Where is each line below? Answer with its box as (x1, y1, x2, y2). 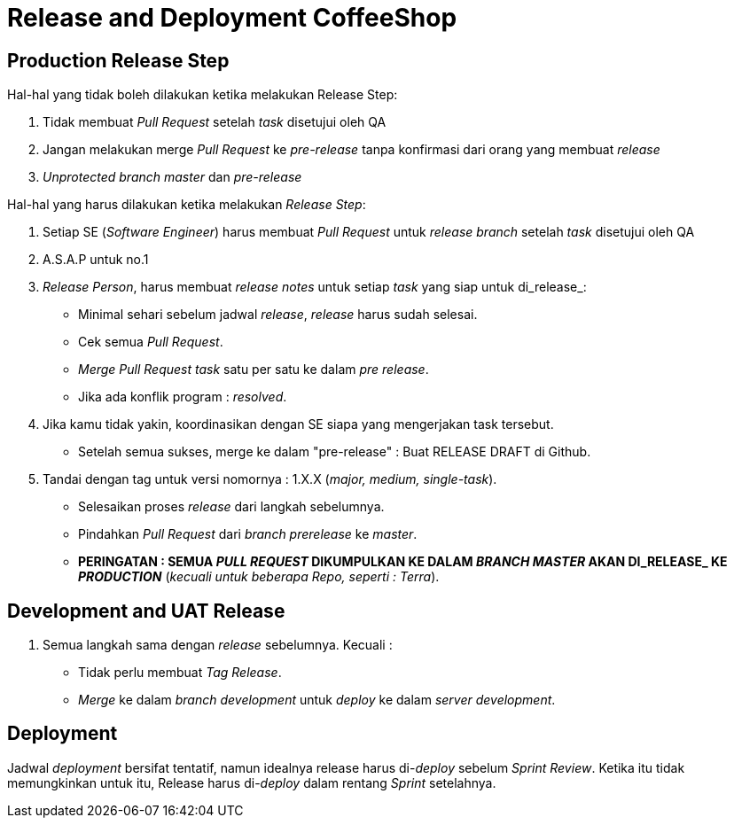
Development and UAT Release (7, 599, 285, 622)
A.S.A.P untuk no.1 (43, 252, 149, 268)
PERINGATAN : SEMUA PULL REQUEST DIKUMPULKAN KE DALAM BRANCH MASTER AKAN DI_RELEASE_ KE (78, 554, 728, 570)
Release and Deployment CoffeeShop (7, 3, 457, 33)
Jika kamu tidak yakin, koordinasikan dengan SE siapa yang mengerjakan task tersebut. (43, 416, 554, 432)
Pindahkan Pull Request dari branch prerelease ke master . (78, 526, 418, 542)
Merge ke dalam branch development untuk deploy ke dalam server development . (78, 692, 556, 708)
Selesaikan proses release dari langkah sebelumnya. (78, 499, 385, 515)
